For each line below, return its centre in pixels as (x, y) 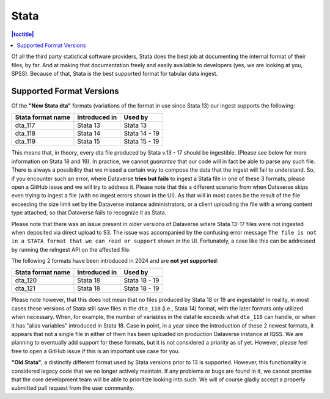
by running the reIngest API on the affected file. (71, 249)
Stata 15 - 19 (141, 142)
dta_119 (25, 142)
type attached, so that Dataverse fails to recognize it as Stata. (89, 213)
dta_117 (25, 125)
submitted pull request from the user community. (73, 388)
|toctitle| (23, 34)
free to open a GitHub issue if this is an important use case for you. (96, 351)
